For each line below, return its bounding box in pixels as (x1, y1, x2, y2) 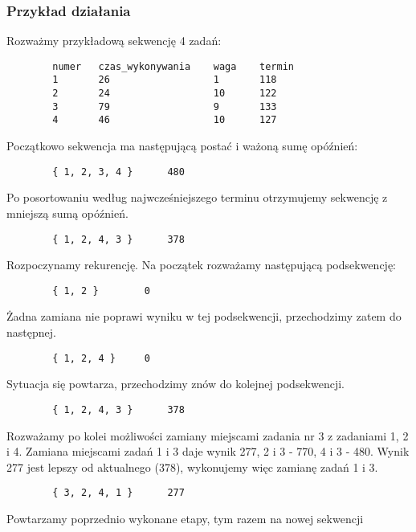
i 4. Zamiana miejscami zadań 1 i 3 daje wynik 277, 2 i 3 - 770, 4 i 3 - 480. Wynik (6, 443, 410, 460)
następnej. (6, 324, 56, 341)
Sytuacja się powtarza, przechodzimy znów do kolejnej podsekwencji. (6, 375, 345, 392)
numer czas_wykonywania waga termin (52, 60, 294, 72)
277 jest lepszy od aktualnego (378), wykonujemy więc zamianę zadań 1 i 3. (6, 458, 378, 475)
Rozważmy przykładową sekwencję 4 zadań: (6, 32, 222, 49)
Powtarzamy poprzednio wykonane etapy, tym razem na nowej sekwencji (6, 509, 364, 526)
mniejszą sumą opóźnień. (6, 204, 128, 221)
